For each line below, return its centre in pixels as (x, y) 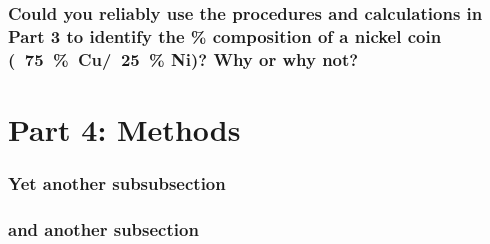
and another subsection (103, 228)
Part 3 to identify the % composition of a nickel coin (225, 35)
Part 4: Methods (124, 128)
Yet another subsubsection (117, 182)
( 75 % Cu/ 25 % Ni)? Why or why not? (183, 58)
